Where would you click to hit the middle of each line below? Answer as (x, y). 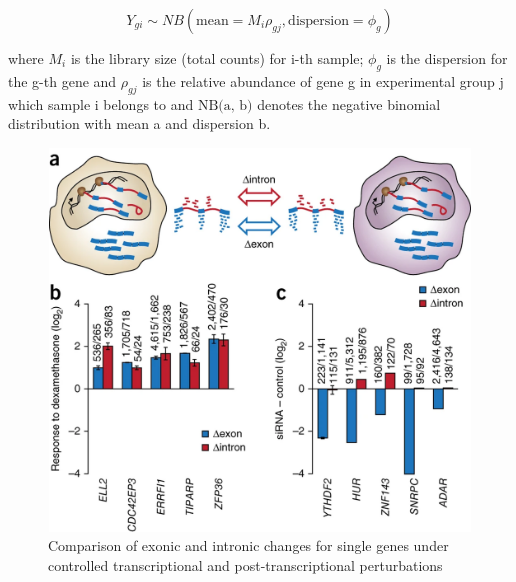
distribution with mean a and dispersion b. (139, 123)
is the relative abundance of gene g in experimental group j (323, 80)
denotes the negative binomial (349, 103)
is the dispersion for (447, 58)
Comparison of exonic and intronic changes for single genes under (248, 545)
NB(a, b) (225, 105)
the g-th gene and (62, 80)
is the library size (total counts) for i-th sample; (217, 58)
